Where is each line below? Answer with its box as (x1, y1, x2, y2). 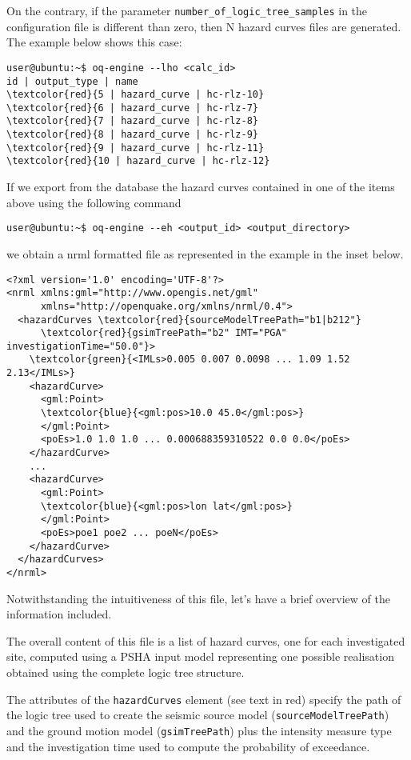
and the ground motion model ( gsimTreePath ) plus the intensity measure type (6, 722, 392, 738)
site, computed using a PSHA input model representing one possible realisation (6, 648, 394, 665)
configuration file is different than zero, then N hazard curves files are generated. (6, 18, 401, 34)
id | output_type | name (6, 75, 138, 87)
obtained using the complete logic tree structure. (6, 664, 245, 680)
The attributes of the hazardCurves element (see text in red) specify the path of (6, 690, 401, 707)
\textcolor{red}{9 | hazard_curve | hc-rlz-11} (6, 142, 265, 154)
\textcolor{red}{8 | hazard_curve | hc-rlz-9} (6, 129, 258, 141)
